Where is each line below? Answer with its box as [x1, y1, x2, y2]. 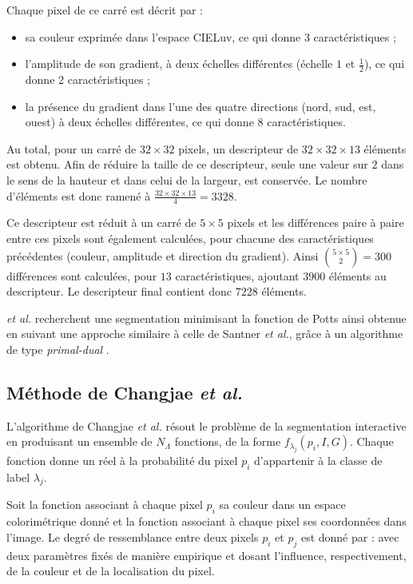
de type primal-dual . [6, 340, 109, 357]
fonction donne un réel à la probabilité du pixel [6, 451, 238, 468]
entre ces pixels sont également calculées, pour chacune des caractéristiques [6, 230, 374, 246]
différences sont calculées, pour [6, 267, 157, 284]
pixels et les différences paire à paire [227, 214, 404, 231]
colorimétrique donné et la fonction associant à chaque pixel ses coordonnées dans [6, 513, 407, 530]
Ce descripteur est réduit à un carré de [6, 214, 197, 231]
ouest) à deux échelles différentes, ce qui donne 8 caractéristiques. [25, 113, 346, 130]
